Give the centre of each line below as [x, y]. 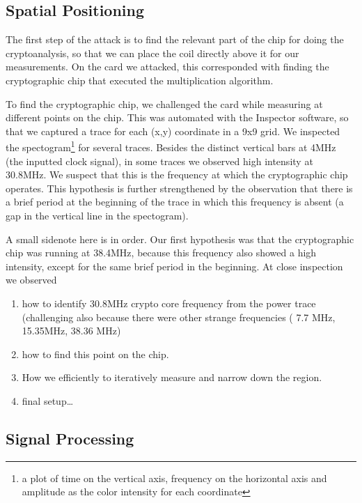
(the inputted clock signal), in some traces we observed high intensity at [159, 161]
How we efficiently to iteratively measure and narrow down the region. [172, 377]
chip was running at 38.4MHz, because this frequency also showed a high [161, 253]
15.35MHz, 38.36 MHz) [71, 331]
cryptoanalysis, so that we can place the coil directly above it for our [152, 53]
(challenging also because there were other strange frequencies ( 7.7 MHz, [179, 317]
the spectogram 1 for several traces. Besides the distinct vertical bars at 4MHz [171, 146]
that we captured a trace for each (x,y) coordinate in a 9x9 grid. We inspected [173, 131]
